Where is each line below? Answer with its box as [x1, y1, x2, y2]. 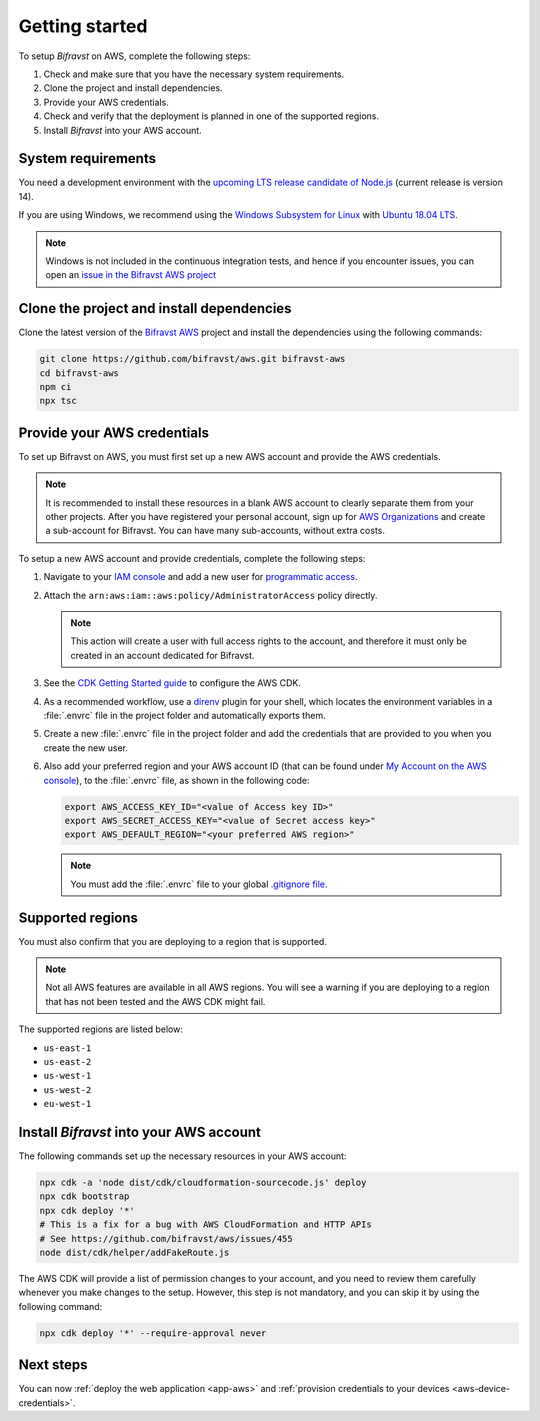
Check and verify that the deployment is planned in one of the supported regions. [43, 110, 380, 122]
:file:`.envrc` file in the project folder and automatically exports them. [43, 710, 326, 721]
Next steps [18, 1356, 88, 1374]
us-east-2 [43, 1056, 92, 1067]
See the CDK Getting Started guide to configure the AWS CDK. [43, 677, 302, 689]
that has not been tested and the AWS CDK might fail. [45, 995, 266, 1007]
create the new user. [43, 741, 129, 754]
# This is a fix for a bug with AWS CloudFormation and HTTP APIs [39, 1219, 372, 1230]
